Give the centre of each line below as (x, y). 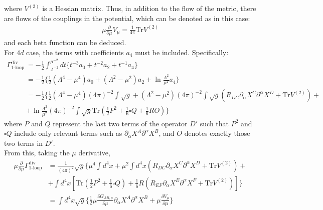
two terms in (24, 143)
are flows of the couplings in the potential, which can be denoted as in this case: (127, 18)
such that (214, 123)
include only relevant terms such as (68, 133)
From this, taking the (37, 153)
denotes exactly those (217, 133)
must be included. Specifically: (182, 52)
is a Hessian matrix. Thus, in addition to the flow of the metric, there (149, 8)
